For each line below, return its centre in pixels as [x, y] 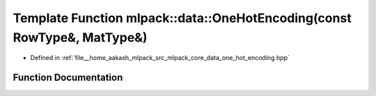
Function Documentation [68, 78]
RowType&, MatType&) [80, 37]
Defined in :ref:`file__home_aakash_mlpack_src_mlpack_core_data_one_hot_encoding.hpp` [160, 58]
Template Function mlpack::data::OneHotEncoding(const [182, 18]
